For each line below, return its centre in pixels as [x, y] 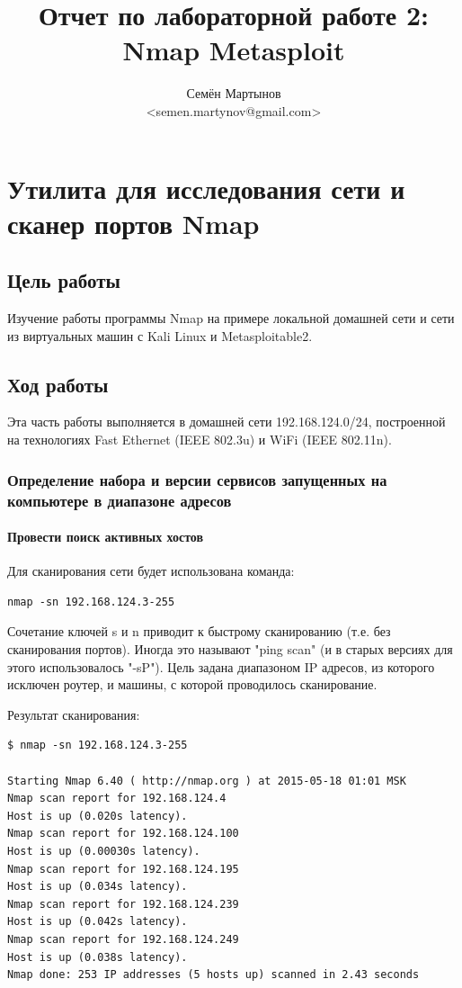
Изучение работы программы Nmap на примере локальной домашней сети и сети [231, 318]
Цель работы [64, 280]
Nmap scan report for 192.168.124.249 [123, 939]
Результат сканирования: [74, 714]
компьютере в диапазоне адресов [120, 500]
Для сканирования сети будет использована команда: [151, 571]
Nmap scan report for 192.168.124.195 [123, 869]
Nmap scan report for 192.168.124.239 [123, 904]
